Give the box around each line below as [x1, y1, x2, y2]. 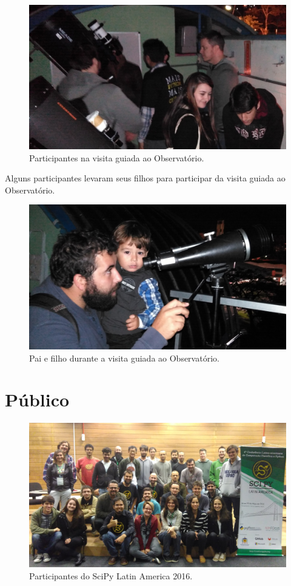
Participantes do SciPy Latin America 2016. [29, 569, 193, 582]
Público [5, 387, 70, 412]
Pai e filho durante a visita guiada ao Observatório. [29, 351, 219, 364]
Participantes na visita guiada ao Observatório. [29, 151, 204, 164]
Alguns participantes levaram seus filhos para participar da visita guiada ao [5, 172, 286, 184]
